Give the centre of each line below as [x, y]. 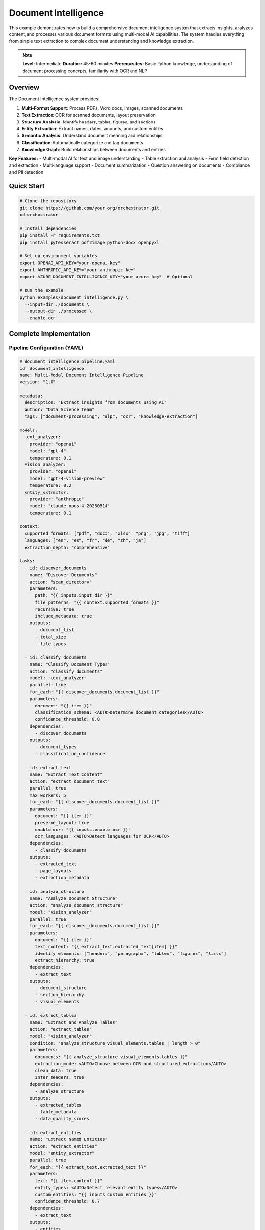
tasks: [27, 561]
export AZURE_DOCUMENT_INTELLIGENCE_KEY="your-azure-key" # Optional [106, 277]
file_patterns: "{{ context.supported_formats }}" [97, 602]
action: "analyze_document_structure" [76, 905]
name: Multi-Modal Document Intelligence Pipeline [82, 375]
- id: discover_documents [56, 568]
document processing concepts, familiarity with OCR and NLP [85, 71]
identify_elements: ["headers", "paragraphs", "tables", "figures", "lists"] [131, 953]
